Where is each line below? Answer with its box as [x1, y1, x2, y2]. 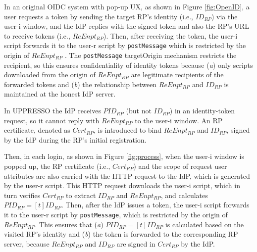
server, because [4, 238, 50, 249]
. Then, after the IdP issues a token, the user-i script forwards [61, 200, 250, 210]
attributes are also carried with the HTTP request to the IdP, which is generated [4, 170, 250, 181]
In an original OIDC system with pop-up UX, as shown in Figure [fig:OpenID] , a [4, 1, 250, 11]
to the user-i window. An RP [135, 115, 223, 125]
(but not [126, 105, 152, 116]
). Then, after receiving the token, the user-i [103, 30, 238, 41]
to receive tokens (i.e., [4, 30, 70, 41]
